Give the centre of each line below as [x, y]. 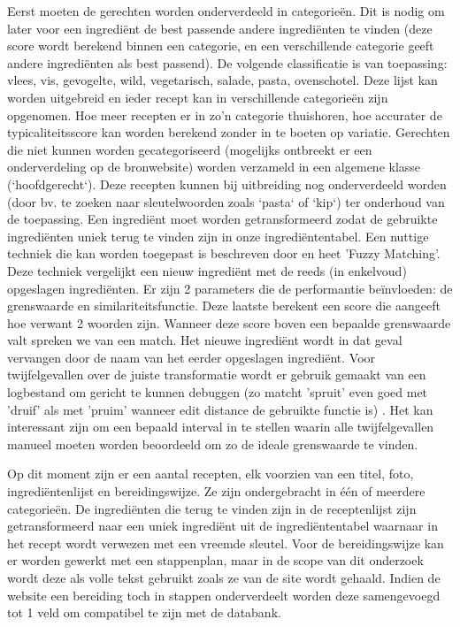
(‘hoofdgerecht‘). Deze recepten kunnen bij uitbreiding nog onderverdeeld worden [227, 184]
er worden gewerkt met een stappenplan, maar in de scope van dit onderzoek [215, 560]
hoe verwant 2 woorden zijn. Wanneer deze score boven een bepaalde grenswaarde [229, 322]
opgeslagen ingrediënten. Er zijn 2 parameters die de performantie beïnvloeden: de [230, 288]
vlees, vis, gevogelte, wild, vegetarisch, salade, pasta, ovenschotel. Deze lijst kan [222, 80]
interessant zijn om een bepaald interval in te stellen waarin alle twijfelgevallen [221, 427]
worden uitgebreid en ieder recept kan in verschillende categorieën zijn [198, 97]
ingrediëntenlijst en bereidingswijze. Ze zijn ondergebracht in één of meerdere [216, 491]
